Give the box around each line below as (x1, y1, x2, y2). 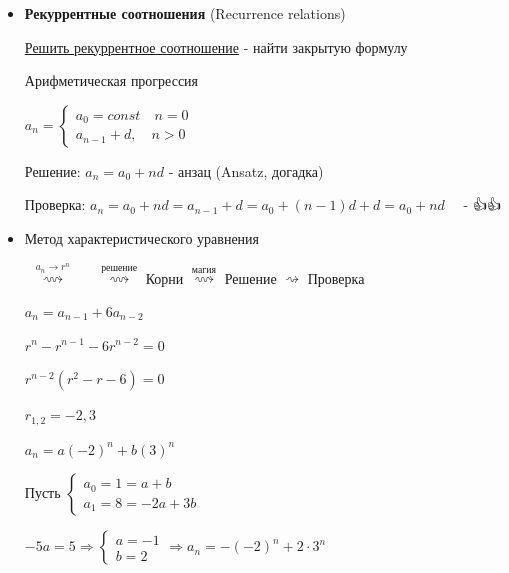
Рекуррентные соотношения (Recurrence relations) (24, 3, 346, 23)
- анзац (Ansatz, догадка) (168, 160, 324, 181)
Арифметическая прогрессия (24, 70, 199, 91)
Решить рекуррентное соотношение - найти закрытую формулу (24, 36, 408, 57)
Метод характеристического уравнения (24, 227, 260, 248)
